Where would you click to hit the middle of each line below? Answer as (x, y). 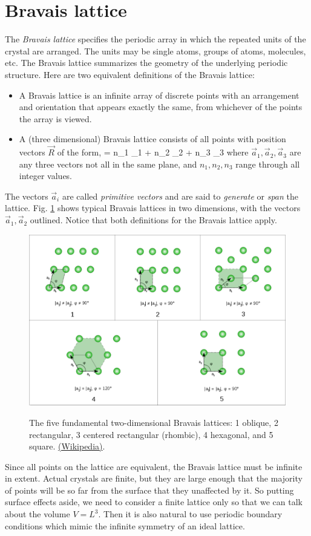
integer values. (46, 176)
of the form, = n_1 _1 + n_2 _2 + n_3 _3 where (153, 152)
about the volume (38, 514)
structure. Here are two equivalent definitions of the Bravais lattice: (130, 74)
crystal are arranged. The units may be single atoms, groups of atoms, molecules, (155, 51)
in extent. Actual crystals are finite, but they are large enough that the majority (154, 478)
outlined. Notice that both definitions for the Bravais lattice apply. (153, 220)
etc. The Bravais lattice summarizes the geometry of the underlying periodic (146, 63)
